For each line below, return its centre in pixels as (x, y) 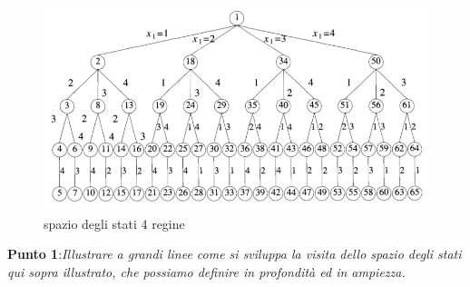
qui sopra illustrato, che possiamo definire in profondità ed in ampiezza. (206, 272)
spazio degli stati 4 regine (114, 223)
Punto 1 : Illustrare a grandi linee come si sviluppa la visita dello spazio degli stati (235, 254)
